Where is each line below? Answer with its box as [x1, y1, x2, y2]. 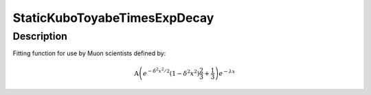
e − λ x [218, 68, 236, 77]
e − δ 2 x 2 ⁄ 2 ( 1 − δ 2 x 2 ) [142, 67, 200, 77]
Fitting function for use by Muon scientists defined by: [12, 49, 166, 57]
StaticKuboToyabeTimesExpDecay [12, 10, 214, 25]
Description [12, 30, 68, 42]
